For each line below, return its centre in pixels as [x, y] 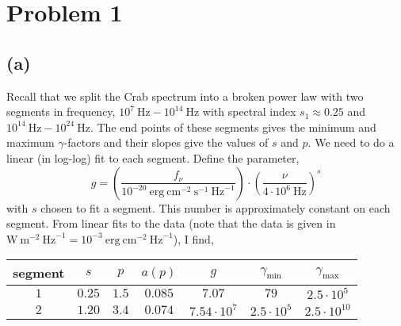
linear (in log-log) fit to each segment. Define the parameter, [153, 157]
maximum [31, 142]
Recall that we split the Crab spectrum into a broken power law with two [185, 96]
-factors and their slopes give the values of [166, 142]
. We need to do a [351, 142]
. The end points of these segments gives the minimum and [233, 127]
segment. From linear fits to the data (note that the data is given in [171, 223]
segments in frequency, [61, 111]
